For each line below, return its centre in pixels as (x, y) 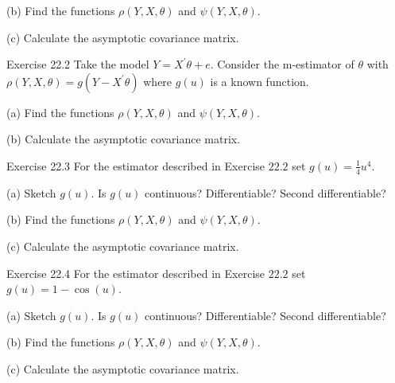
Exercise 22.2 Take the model (78, 64)
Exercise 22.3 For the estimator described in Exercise (136, 165)
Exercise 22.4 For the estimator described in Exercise (136, 273)
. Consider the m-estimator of (282, 64)
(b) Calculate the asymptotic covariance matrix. (124, 139)
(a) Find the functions (60, 112)
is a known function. (259, 81)
